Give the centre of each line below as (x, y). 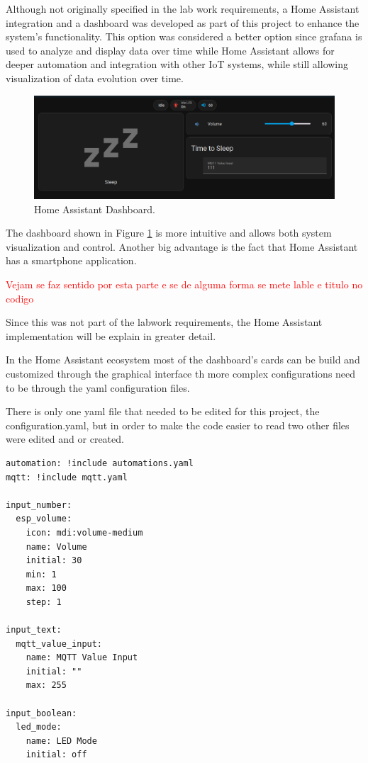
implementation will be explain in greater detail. (111, 335)
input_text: (34, 630)
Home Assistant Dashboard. (95, 209)
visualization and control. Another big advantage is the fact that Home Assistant (182, 246)
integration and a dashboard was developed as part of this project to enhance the (183, 22)
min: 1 (41, 574)
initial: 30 (54, 561)
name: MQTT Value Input (82, 658)
